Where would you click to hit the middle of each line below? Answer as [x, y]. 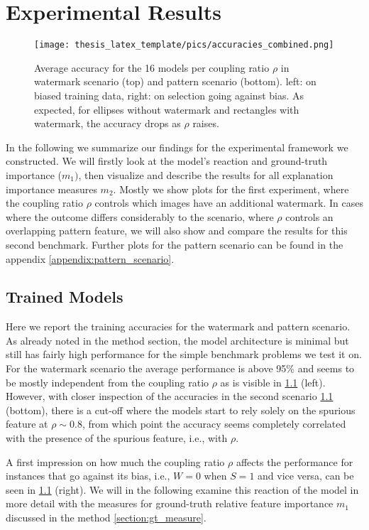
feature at [27, 424]
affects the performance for [294, 461]
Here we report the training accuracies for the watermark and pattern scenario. [178, 326]
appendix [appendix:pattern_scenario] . [90, 258]
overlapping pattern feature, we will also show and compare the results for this [177, 231]
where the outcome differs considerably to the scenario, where [140, 216]
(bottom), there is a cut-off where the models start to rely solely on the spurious [181, 410]
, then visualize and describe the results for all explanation [206, 174]
